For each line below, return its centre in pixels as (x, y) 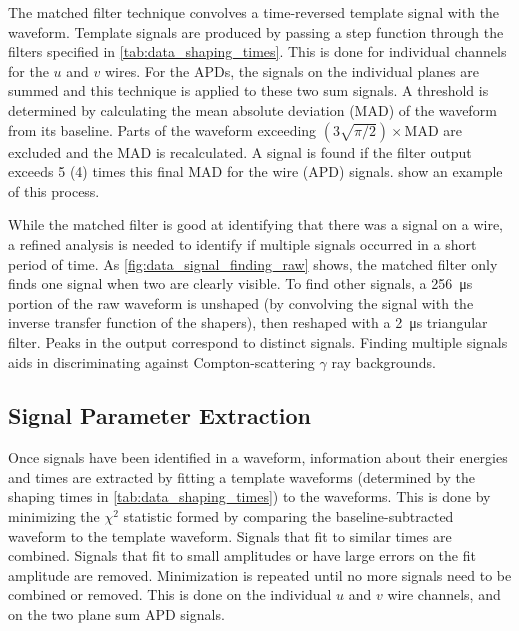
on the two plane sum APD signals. (116, 614)
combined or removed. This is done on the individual (170, 594)
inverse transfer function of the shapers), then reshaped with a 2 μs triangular (248, 322)
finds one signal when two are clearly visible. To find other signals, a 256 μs (240, 283)
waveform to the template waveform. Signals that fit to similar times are (230, 535)
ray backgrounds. (383, 361)
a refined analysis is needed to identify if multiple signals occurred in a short (242, 243)
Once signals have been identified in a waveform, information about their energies (258, 457)
